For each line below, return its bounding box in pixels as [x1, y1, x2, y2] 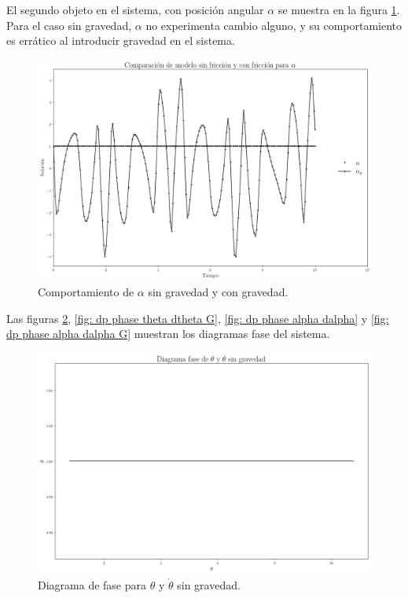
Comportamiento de [38, 283, 134, 299]
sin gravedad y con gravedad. [148, 283, 289, 299]
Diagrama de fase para [38, 576, 147, 592]
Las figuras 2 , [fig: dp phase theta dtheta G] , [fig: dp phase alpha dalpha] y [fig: [6, 310, 389, 326]
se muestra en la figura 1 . [278, 2, 400, 17]
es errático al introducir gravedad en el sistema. [6, 32, 235, 49]
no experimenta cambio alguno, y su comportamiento [145, 17, 402, 33]
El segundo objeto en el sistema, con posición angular [6, 2, 264, 17]
